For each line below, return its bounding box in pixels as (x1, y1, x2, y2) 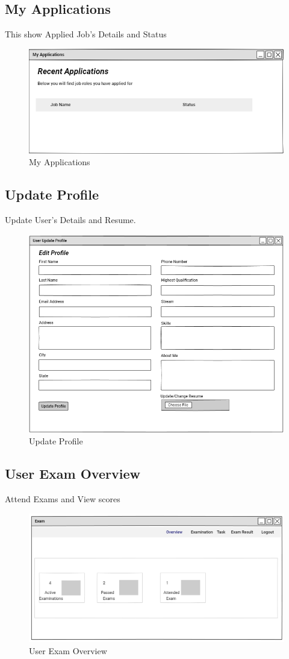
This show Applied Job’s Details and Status (5, 28, 167, 40)
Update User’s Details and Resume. (5, 213, 136, 226)
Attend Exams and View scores (5, 493, 120, 505)
